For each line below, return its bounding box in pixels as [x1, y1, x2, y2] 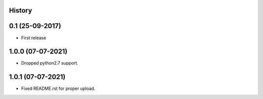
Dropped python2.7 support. [21, 60, 78, 66]
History [9, 6, 33, 15]
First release [21, 34, 46, 41]
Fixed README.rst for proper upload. [21, 85, 95, 92]
